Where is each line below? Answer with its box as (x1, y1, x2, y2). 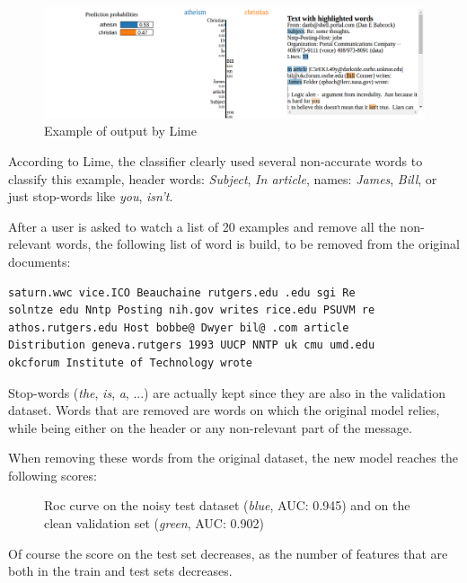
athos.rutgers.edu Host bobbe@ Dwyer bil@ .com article (8, 321, 349, 334)
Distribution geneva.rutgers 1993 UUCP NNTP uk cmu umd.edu (8, 339, 375, 352)
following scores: (8, 465, 97, 484)
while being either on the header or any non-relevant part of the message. (8, 418, 412, 437)
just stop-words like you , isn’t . (8, 187, 173, 206)
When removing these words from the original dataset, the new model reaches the (8, 448, 458, 467)
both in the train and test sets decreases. (8, 561, 233, 580)
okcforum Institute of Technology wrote (8, 356, 253, 369)
